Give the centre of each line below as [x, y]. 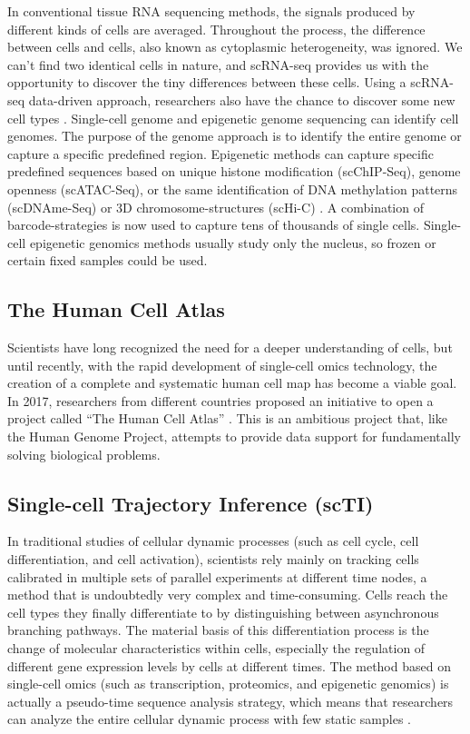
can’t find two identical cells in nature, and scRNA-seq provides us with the [218, 64]
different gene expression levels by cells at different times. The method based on [229, 665]
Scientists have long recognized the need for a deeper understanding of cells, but [230, 347]
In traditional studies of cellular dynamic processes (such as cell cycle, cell [213, 541]
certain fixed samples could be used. [108, 260]
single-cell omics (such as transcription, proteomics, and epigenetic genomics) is [228, 684]
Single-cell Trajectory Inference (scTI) [191, 503]
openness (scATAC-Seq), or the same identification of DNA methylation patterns [233, 188]
